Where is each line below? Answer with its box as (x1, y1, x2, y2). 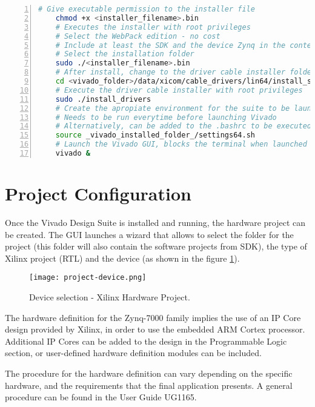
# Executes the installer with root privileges (55, 22, 251, 31)
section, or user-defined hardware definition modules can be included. (5, 346, 262, 359)
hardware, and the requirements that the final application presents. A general (5, 379, 293, 391)
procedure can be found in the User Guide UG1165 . (5, 391, 197, 403)
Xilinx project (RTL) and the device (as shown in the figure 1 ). (5, 251, 240, 264)
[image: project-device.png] (29, 273, 147, 282)
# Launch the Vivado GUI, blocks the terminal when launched (55, 140, 307, 149)
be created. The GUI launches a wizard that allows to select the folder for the (5, 228, 294, 240)
